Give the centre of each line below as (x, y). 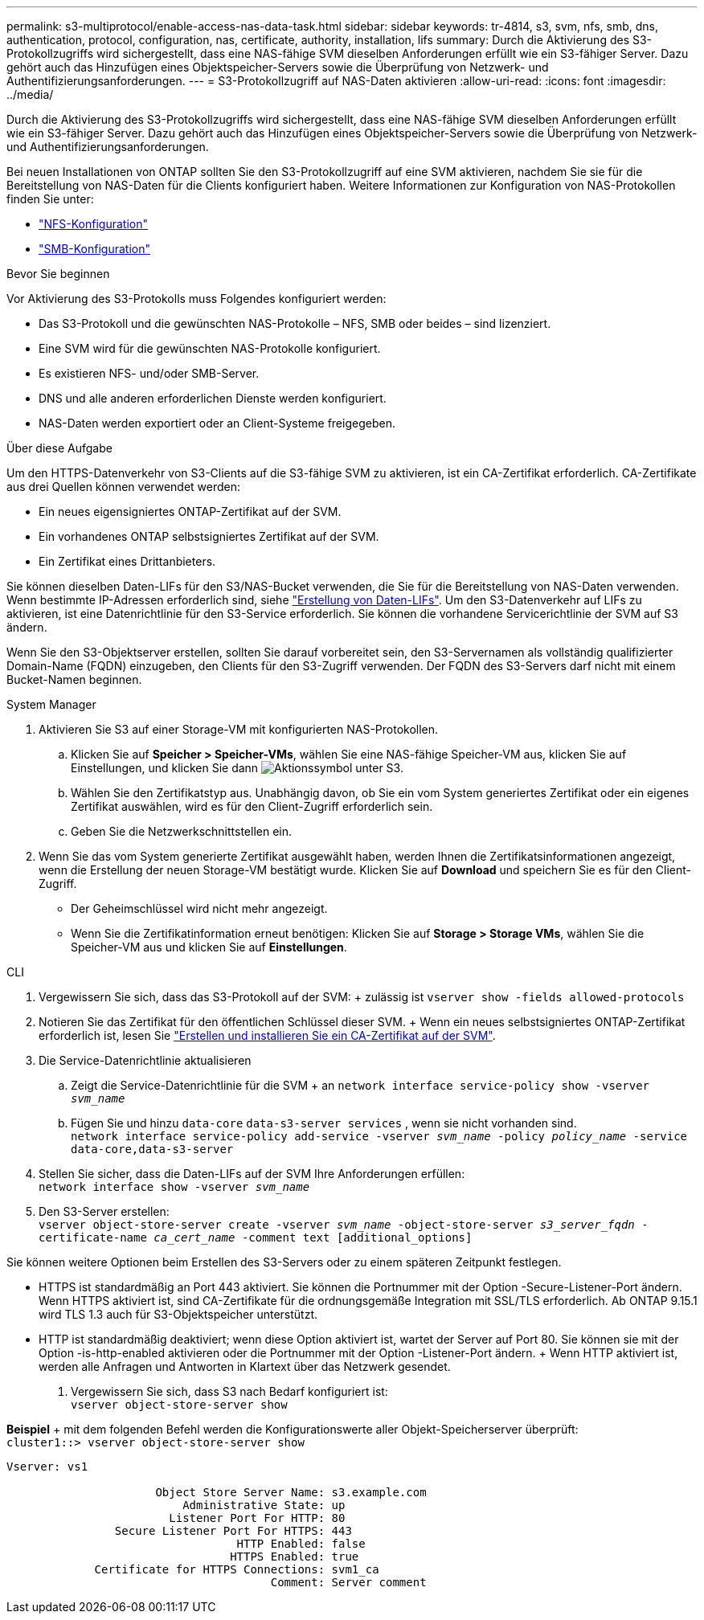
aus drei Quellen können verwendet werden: (124, 487)
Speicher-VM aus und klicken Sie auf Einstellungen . (209, 947)
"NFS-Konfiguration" (94, 224)
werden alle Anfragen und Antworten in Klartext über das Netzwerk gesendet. (245, 1366)
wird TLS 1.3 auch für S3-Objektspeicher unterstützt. (178, 1314)
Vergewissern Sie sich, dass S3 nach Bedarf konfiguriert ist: (229, 1391)
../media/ (30, 94)
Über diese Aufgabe (59, 448)
